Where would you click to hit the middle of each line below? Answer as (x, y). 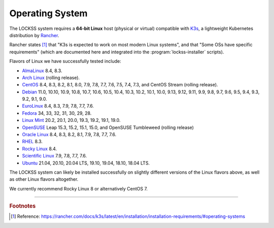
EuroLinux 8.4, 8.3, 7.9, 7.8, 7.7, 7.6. (58, 106)
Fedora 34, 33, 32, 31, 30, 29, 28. (57, 113)
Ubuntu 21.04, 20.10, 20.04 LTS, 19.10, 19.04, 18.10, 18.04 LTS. (86, 163)
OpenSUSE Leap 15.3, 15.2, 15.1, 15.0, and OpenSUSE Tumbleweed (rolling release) (108, 127)
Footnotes (23, 206)
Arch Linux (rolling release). (51, 77)
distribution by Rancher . (34, 35)
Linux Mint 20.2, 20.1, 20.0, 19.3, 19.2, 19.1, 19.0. (71, 120)
